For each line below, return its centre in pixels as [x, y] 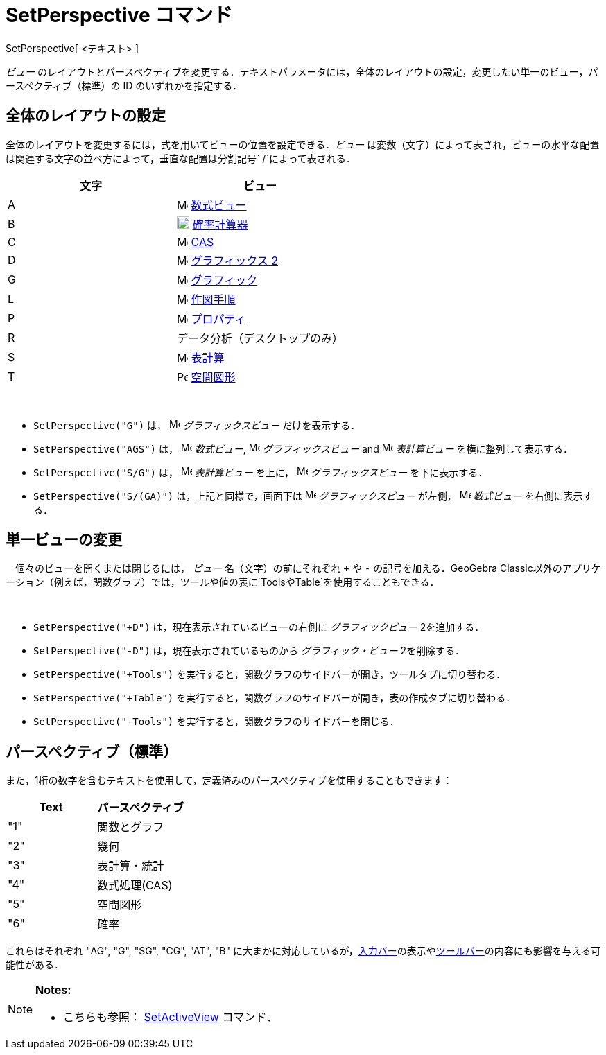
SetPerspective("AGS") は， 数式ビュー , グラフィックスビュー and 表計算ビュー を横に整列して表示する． [303, 448]
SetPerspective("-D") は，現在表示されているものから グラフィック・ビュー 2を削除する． [249, 651]
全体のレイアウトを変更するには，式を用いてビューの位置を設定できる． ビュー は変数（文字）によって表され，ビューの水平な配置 [303, 144]
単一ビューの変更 [64, 540]
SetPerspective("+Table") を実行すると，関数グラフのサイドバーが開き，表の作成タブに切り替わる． [275, 698]
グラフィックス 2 [234, 260]
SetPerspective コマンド [119, 15]
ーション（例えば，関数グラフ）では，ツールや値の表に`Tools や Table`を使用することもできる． [223, 582]
